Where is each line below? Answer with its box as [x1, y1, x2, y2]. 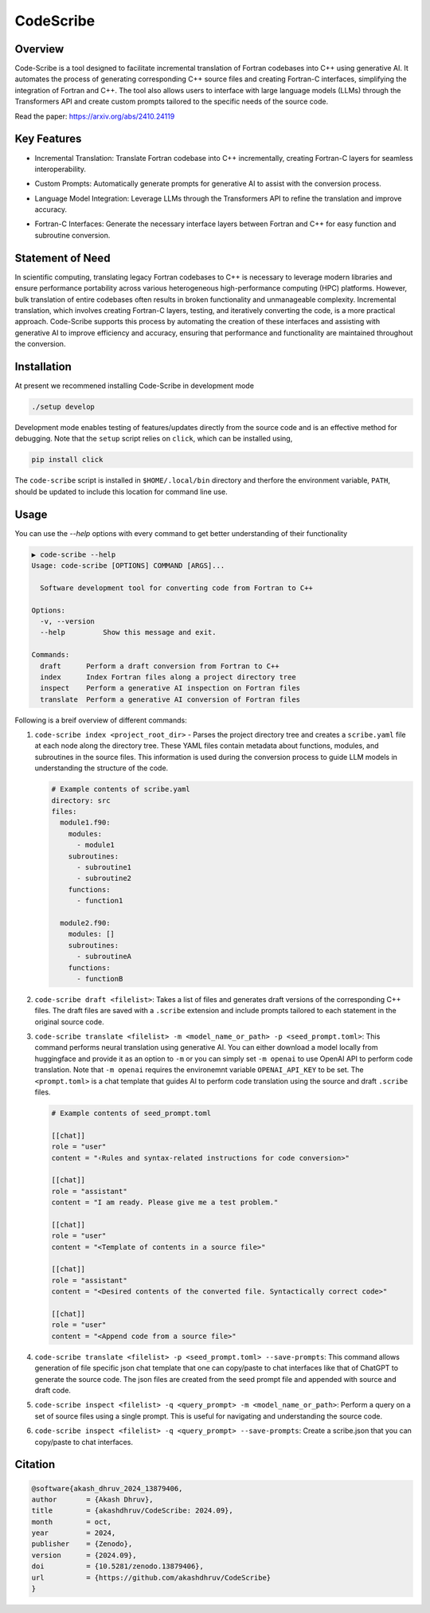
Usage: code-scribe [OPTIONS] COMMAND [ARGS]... [31, 562, 225, 570]
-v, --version [40, 617, 96, 625]
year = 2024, [31, 1529, 116, 1537]
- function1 [76, 896, 123, 906]
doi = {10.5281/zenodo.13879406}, [31, 1562, 205, 1571]
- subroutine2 [76, 874, 131, 883]
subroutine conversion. [34, 230, 111, 240]
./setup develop [31, 402, 96, 412]
